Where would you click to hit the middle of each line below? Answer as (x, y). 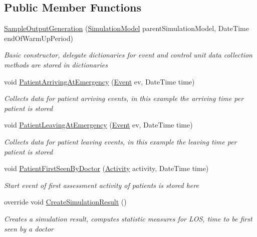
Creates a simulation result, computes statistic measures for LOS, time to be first (128, 218)
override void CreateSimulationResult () (65, 202)
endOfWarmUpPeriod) (39, 38)
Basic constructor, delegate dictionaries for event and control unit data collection (128, 55)
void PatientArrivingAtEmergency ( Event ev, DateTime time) (99, 81)
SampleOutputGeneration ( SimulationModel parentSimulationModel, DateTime (126, 28)
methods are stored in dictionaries (56, 64)
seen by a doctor (29, 228)
